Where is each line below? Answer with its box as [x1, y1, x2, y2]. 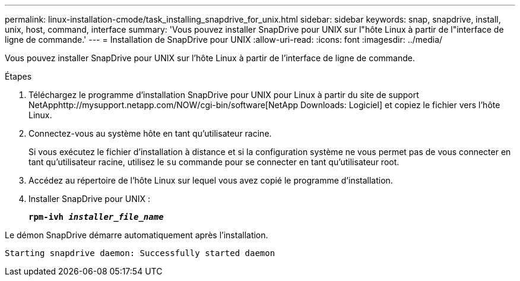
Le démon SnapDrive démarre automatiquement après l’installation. [5, 230, 268, 240]
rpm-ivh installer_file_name [28, 212, 164, 222]
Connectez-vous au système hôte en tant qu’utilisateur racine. [28, 128, 272, 138]
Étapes [5, 71, 32, 81]
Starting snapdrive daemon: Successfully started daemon [5, 248, 275, 258]
